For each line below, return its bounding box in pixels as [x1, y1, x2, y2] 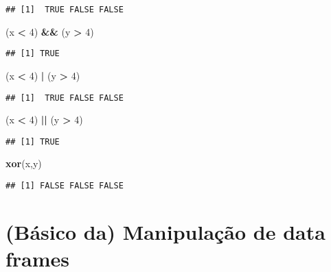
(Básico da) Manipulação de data [5, 217, 326, 245]
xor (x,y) [5, 156, 42, 171]
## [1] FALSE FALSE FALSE [5, 181, 124, 190]
